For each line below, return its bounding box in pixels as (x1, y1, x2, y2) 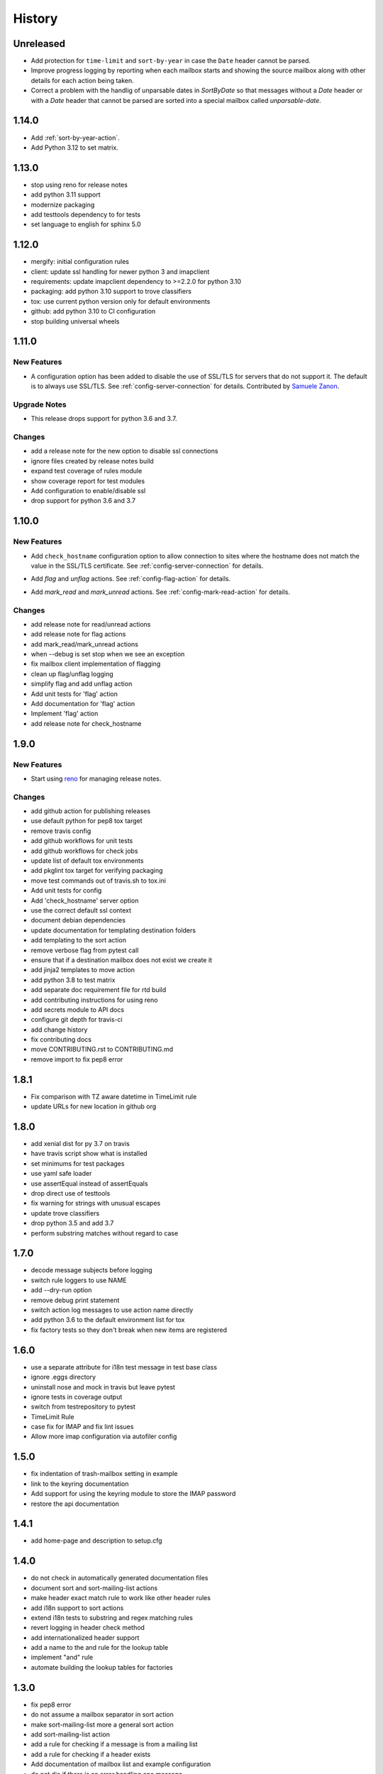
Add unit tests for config (30, 886, 102, 895)
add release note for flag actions (30, 630, 126, 639)
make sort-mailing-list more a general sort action (30, 1720, 174, 1729)
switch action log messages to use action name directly (30, 1306, 194, 1314)
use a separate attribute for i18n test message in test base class (30, 1362, 218, 1371)
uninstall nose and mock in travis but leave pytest (30, 1382, 175, 1391)
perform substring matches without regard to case (30, 1228, 179, 1238)
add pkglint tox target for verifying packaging (30, 866, 163, 875)
